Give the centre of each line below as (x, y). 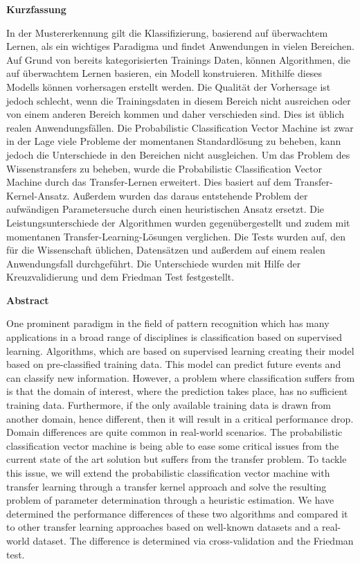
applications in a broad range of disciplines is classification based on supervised (174, 337)
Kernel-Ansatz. (38, 195)
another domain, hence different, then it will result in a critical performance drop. (180, 418)
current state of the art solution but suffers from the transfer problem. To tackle (177, 459)
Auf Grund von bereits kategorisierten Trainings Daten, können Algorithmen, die (179, 59)
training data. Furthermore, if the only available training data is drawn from (169, 405)
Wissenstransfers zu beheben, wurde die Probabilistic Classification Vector (164, 168)
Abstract (28, 300)
